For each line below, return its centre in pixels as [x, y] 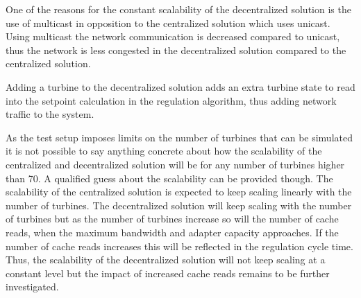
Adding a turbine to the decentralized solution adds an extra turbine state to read [180, 86]
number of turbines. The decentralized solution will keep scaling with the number [179, 205]
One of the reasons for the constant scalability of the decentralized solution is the [178, 9]
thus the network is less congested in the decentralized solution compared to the [176, 50]
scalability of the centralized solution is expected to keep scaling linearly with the [179, 192]
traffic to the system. [50, 114]
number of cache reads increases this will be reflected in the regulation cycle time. [179, 246]
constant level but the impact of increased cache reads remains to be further [168, 273]
